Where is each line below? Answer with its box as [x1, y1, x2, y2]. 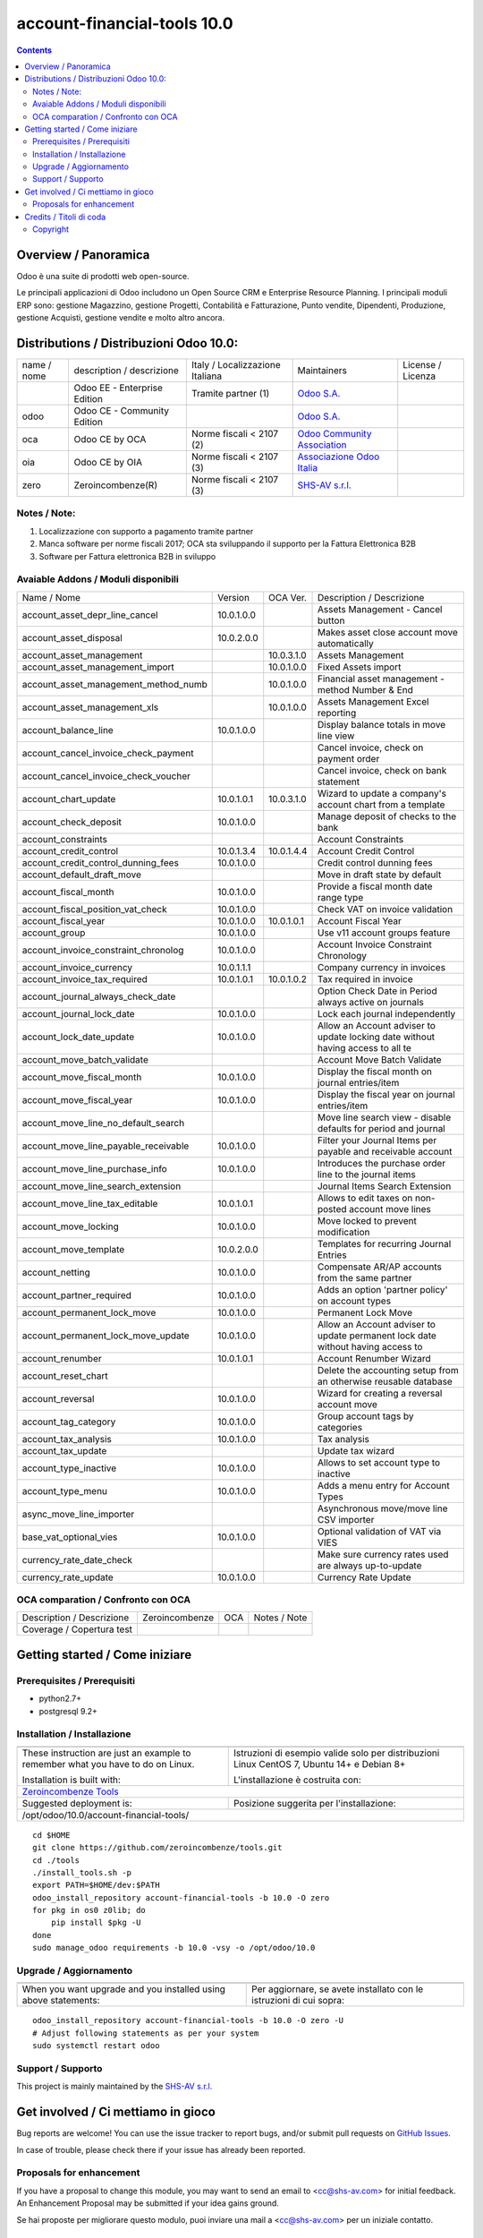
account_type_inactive [21, 1462, 117, 1474]
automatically [317, 636, 375, 649]
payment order [317, 752, 380, 765]
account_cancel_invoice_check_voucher [21, 770, 191, 782]
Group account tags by [317, 1410, 415, 1422]
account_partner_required [21, 1289, 131, 1302]
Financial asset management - [317, 672, 445, 685]
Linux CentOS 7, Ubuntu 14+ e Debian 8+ [233, 1757, 406, 1770]
